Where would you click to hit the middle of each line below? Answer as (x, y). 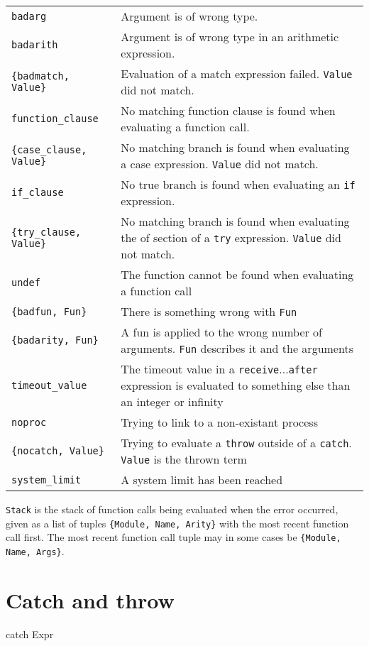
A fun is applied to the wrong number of (221, 332)
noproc (29, 422)
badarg (29, 16)
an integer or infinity (172, 401)
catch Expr (30, 634)
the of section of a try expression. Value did (231, 237)
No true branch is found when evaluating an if (238, 184)
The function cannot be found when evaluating (237, 274)
